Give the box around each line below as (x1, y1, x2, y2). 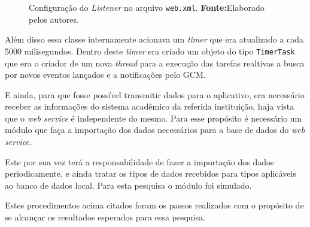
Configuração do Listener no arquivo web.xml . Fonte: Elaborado (29, 1, 265, 13)
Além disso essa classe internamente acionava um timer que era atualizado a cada (5, 33, 304, 46)
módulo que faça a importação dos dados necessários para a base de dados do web (5, 123, 305, 136)
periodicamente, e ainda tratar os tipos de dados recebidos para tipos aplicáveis (5, 167, 296, 180)
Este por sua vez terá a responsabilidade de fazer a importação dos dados (5, 155, 274, 168)
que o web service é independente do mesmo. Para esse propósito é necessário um (5, 111, 302, 124)
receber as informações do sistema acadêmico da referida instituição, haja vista (5, 100, 294, 113)
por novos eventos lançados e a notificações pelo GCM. (5, 68, 206, 81)
